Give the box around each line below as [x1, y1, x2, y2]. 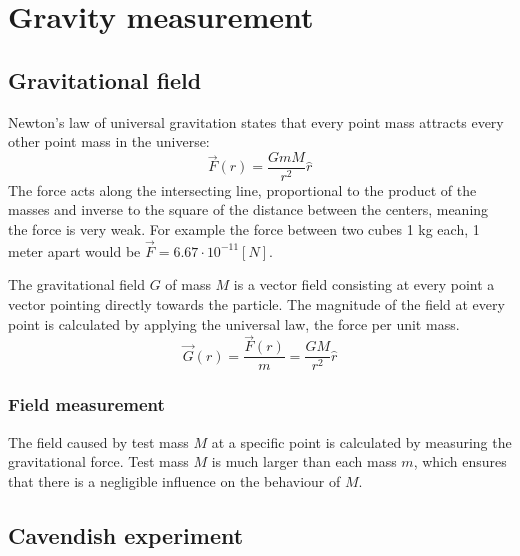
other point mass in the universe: [8, 131, 210, 152]
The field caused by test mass [8, 431, 189, 452]
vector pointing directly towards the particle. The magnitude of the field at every [8, 294, 505, 315]
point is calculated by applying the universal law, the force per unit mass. [8, 313, 460, 334]
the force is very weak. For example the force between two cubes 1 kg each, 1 [8, 219, 480, 240]
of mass [165, 274, 211, 295]
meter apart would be [8, 240, 141, 261]
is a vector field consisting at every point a [233, 274, 495, 295]
